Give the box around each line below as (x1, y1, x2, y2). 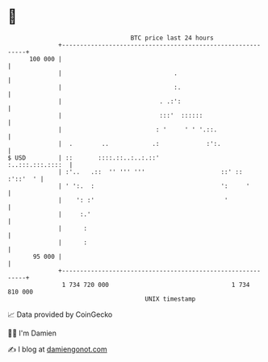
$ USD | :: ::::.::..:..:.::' (7, 153, 160, 162)
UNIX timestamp (144, 294, 196, 303)
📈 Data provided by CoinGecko (7, 310, 113, 319)
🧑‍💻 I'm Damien (7, 328, 57, 338)
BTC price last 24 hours (130, 34, 215, 42)
